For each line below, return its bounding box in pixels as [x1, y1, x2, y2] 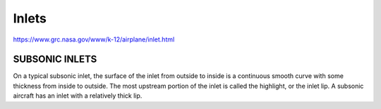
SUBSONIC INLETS [13, 53, 97, 65]
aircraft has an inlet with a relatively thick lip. [13, 91, 143, 100]
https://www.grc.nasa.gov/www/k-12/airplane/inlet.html [13, 35, 175, 44]
